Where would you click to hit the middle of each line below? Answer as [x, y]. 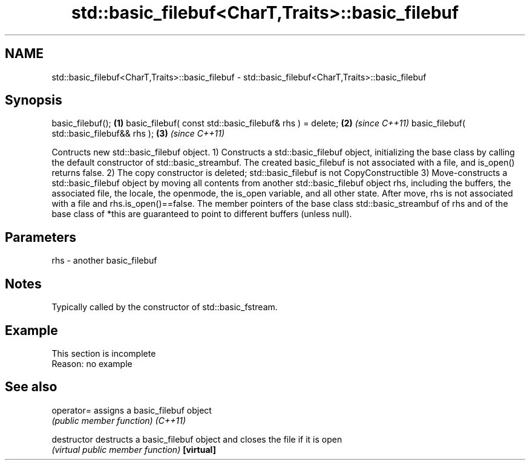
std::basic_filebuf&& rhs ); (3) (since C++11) [138, 134]
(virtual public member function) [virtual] [134, 449]
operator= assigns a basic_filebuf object [132, 410]
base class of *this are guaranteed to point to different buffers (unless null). [202, 214]
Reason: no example [92, 363]
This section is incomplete [104, 353]
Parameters [41, 237]
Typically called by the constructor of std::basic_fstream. [165, 307]
